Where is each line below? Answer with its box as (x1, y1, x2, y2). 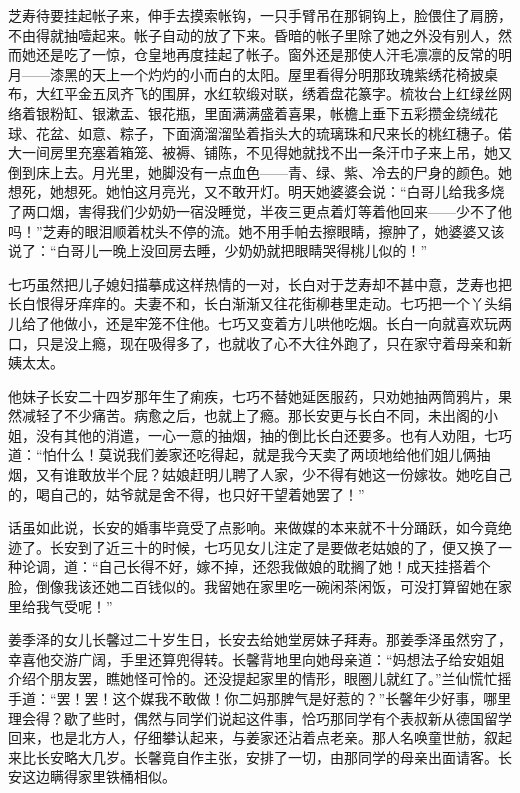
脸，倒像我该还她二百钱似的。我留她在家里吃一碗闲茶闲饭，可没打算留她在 (8, 576, 498, 597)
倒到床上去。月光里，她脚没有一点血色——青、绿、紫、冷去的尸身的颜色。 (8, 161, 498, 182)
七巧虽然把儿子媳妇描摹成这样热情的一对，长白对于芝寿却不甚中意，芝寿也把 (8, 273, 512, 294)
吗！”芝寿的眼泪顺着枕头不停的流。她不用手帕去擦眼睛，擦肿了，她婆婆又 (8, 220, 491, 241)
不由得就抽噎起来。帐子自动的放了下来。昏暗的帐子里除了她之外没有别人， (8, 24, 498, 45)
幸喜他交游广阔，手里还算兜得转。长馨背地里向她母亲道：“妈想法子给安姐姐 (8, 648, 505, 669)
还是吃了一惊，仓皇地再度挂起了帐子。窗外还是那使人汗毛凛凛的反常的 (35, 44, 498, 65)
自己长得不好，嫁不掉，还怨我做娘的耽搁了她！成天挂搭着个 (98, 556, 491, 577)
